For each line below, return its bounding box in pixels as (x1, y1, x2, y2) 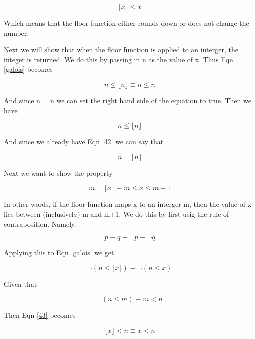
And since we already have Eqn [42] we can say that (4, 136, 164, 147)
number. (4, 27, 29, 38)
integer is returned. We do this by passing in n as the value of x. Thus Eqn (4, 54, 233, 64)
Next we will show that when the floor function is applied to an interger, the (4, 44, 238, 55)
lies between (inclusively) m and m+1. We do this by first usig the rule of (4, 208, 229, 219)
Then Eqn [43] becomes (4, 310, 76, 320)
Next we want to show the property (4, 167, 113, 178)
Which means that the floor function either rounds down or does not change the (4, 18, 249, 28)
